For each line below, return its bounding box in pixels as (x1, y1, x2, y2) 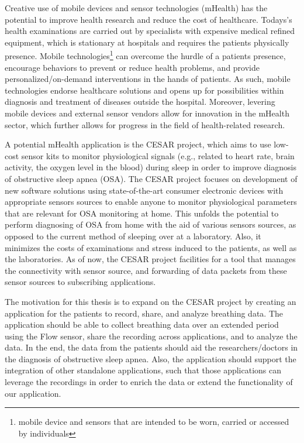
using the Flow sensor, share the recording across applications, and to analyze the (5, 329, 298, 342)
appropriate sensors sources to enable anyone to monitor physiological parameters (5, 195, 297, 208)
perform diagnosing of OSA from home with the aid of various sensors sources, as (5, 218, 296, 231)
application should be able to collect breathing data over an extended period (5, 318, 279, 331)
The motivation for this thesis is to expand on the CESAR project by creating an (5, 295, 296, 307)
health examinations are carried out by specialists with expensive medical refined (5, 25, 295, 37)
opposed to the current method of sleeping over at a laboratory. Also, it (5, 229, 261, 242)
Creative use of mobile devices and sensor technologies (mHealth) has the (5, 2, 268, 13)
